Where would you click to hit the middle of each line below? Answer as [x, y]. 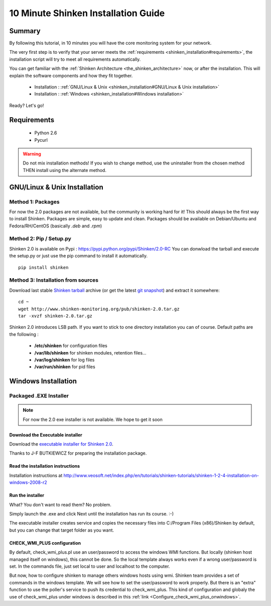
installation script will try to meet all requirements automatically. [75, 59]
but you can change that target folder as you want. [62, 530]
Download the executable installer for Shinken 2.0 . [61, 444]
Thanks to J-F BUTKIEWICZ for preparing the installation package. [78, 453]
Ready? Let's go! [27, 105]
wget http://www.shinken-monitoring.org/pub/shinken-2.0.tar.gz [99, 309]
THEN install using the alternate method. [64, 170]
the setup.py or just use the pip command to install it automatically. [79, 256]
